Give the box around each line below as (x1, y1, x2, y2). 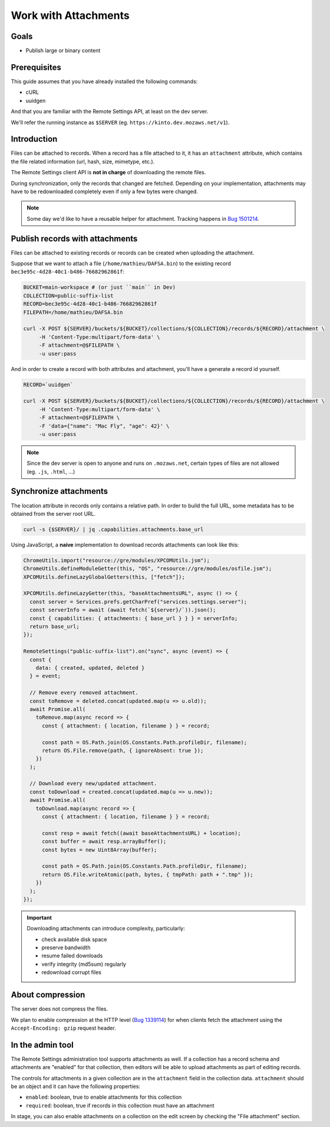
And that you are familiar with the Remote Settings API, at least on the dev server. (11, 108, 209, 115)
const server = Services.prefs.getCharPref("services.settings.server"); (29, 598, 247, 605)
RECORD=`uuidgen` (23, 381, 74, 388)
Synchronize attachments (11, 486, 108, 496)
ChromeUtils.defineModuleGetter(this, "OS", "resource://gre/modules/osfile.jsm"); (23, 565, 272, 572)
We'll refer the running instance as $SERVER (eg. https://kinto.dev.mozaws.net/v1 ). (11, 119, 230, 126)
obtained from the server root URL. (11, 510, 96, 517)
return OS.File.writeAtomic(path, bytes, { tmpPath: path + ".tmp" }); (42, 871, 253, 878)
